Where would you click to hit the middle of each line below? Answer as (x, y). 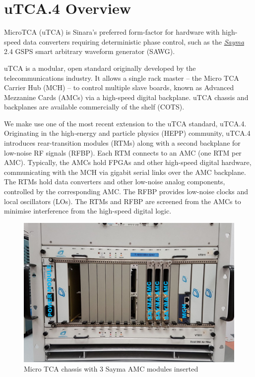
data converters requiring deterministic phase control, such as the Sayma (134, 41)
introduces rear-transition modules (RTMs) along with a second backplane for (122, 143)
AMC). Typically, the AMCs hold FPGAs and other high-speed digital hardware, (128, 162)
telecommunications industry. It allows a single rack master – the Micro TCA (122, 78)
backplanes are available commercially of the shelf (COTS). (94, 107)
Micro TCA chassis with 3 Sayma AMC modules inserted (111, 369)
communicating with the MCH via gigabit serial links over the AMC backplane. (125, 172)
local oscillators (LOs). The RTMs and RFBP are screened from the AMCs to (123, 201)
